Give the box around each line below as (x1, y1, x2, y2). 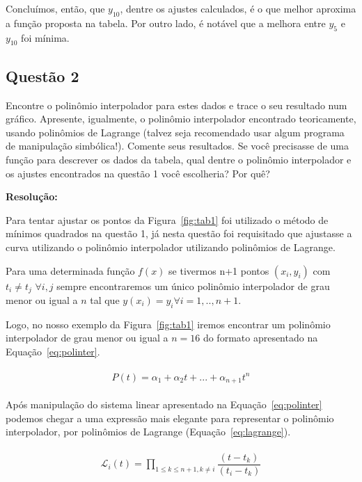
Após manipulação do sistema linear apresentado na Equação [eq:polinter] (6, 397, 322, 412)
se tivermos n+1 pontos (168, 263, 269, 278)
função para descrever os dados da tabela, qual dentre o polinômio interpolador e (6, 152, 352, 166)
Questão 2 (6, 65, 79, 86)
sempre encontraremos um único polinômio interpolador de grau (56, 278, 330, 293)
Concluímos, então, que (6, 1, 105, 15)
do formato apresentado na (203, 330, 318, 345)
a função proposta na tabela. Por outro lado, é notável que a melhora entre (6, 15, 326, 30)
